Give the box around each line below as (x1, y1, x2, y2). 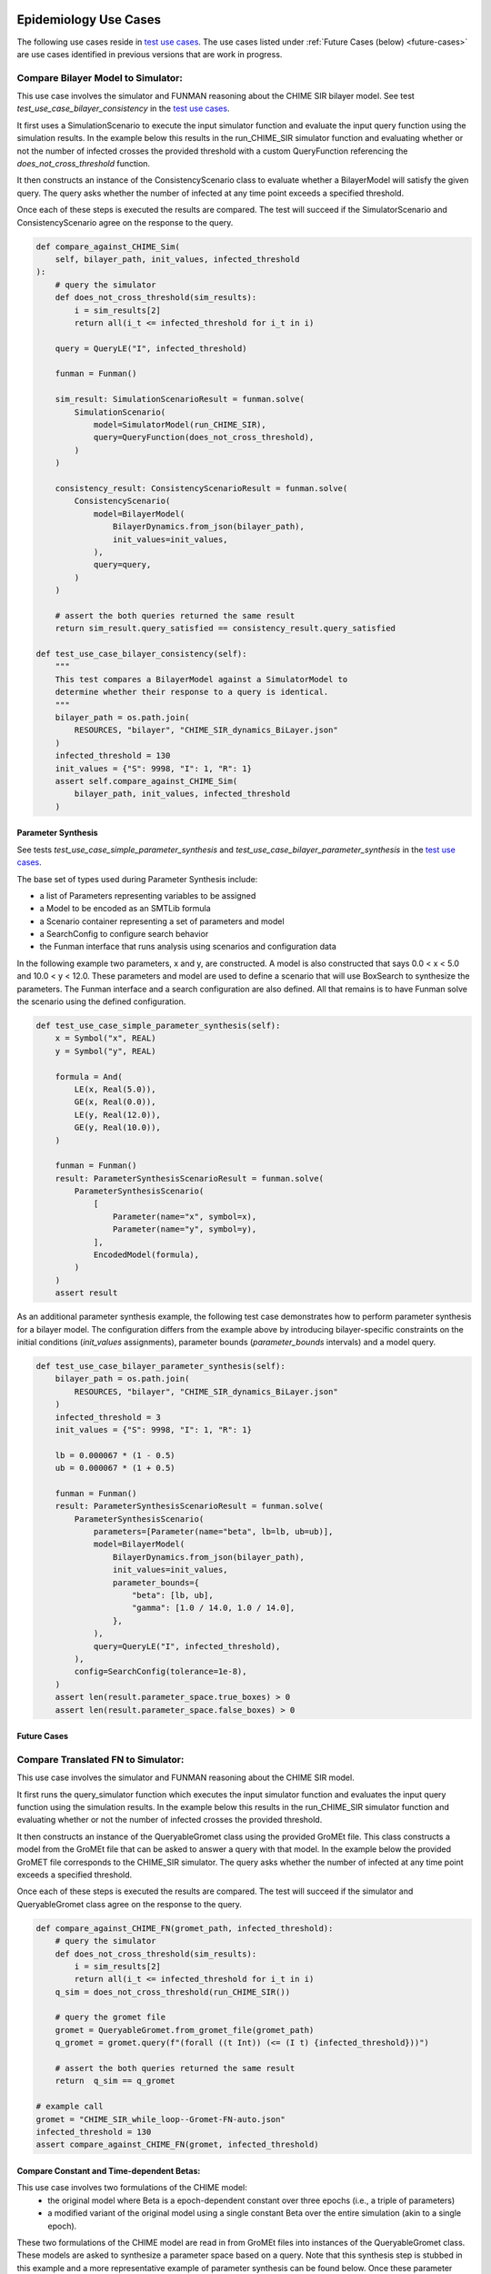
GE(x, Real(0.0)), (74, 1097, 156, 1107)
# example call (35, 2101, 104, 2112)
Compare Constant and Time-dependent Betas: (16, 2165, 201, 2176)
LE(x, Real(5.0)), (74, 1083, 156, 1094)
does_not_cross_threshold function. (16, 158, 150, 168)
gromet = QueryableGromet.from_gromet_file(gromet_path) (55, 2025, 315, 2035)
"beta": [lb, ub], (132, 1590, 214, 1600)
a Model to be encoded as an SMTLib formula (39, 903, 211, 914)
